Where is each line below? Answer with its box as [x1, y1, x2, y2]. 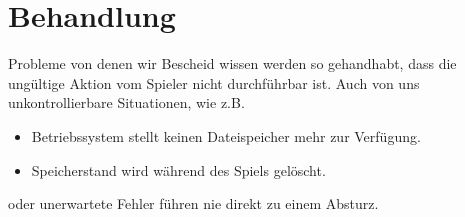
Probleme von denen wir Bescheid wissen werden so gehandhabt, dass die [8, 53, 457, 74]
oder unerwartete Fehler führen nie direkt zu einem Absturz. [8, 193, 379, 214]
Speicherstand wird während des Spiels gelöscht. [31, 159, 326, 180]
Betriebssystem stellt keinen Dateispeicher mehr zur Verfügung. [31, 125, 421, 146]
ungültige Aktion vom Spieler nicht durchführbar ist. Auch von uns [8, 72, 420, 93]
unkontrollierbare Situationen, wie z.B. [8, 92, 245, 113]
